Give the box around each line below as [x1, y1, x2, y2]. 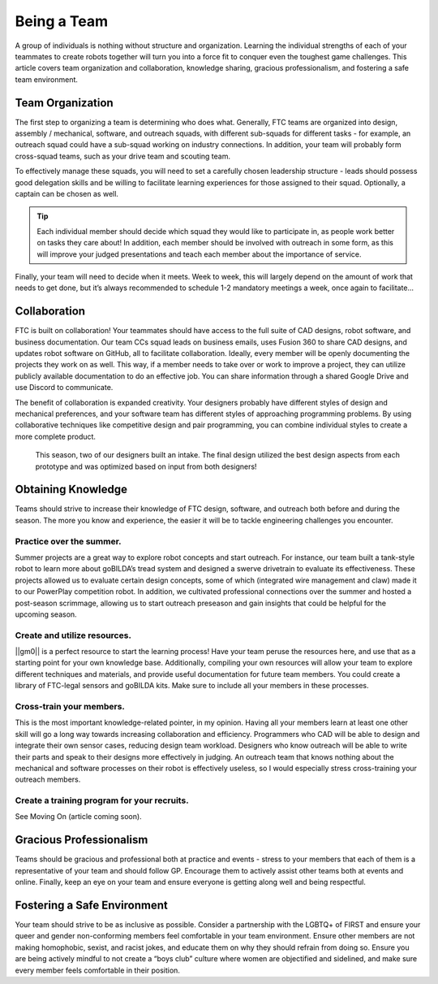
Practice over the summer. [15, 535, 122, 547]
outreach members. [15, 774, 81, 784]
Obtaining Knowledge [15, 483, 128, 496]
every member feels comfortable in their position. [15, 965, 180, 975]
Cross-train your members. [15, 700, 126, 712]
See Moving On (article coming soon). [15, 812, 142, 821]
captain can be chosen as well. [15, 189, 119, 198]
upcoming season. [15, 609, 77, 619]
